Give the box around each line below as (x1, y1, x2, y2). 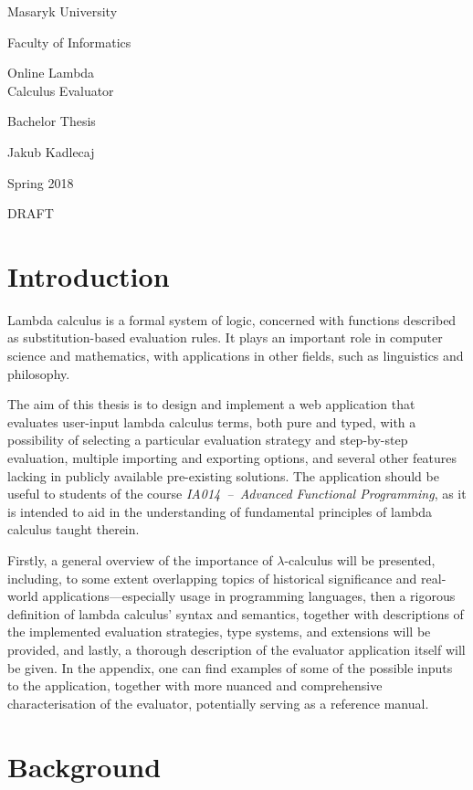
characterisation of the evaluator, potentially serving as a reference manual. (7, 693, 429, 712)
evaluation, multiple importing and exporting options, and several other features (7, 448, 457, 468)
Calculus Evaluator (7, 80, 114, 100)
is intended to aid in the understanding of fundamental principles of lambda (7, 501, 433, 521)
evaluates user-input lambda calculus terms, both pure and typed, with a (7, 412, 416, 431)
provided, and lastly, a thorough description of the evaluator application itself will (7, 639, 466, 658)
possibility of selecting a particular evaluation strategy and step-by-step (7, 430, 408, 449)
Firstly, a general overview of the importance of (7, 551, 273, 569)
